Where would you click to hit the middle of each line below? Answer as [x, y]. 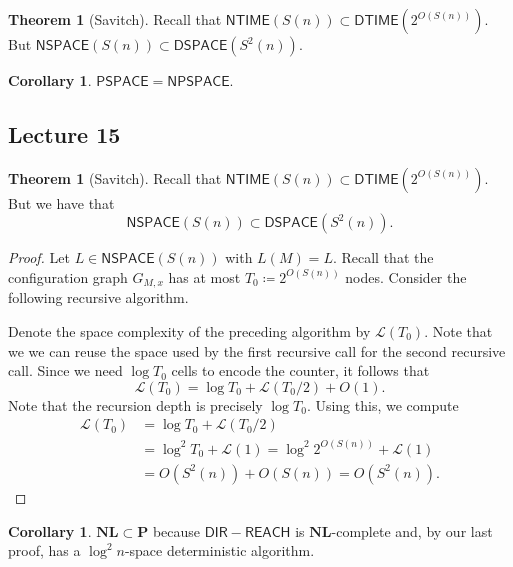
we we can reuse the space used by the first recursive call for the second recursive [257, 350]
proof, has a [44, 550]
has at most [204, 276]
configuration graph [68, 276]
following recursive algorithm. [98, 297]
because [176, 530]
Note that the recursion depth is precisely [135, 404]
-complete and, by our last [412, 530]
